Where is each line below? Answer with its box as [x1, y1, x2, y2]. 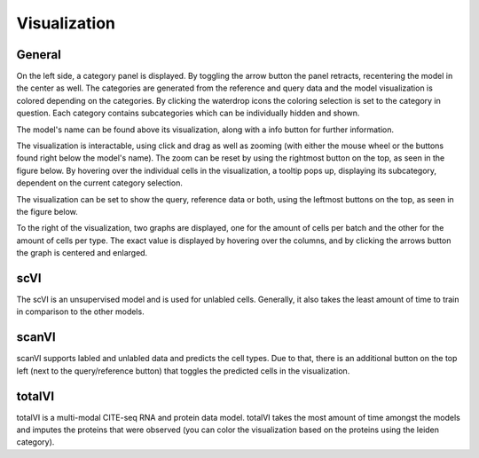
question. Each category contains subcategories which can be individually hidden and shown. [16, 107, 360, 119]
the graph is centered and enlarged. [16, 248, 148, 258]
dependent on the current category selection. [16, 178, 184, 188]
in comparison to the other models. [16, 306, 145, 317]
